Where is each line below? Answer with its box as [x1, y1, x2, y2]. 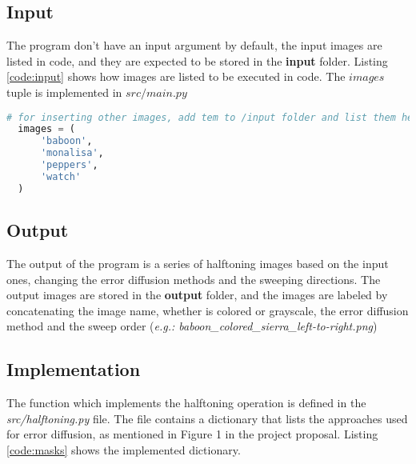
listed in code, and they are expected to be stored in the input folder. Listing [6, 52, 388, 69]
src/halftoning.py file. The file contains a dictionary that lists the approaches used [6, 410, 408, 426]
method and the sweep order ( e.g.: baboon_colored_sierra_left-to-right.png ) [6, 318, 378, 334]
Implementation [6, 357, 141, 382]
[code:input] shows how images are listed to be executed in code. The [6, 68, 346, 85]
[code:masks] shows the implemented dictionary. [6, 441, 241, 458]
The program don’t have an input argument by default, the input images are [6, 37, 382, 54]
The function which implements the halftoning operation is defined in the [6, 394, 366, 411]
